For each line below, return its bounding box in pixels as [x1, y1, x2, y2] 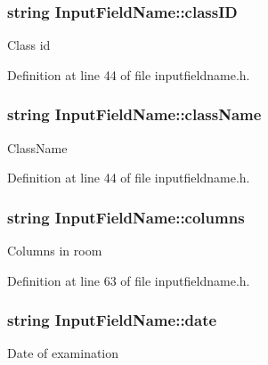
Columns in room [7, 241, 102, 260]
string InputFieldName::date [7, 309, 217, 331]
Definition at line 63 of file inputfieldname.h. [7, 271, 250, 289]
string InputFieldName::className [7, 103, 262, 126]
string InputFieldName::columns [7, 206, 245, 228]
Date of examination [7, 344, 119, 362]
